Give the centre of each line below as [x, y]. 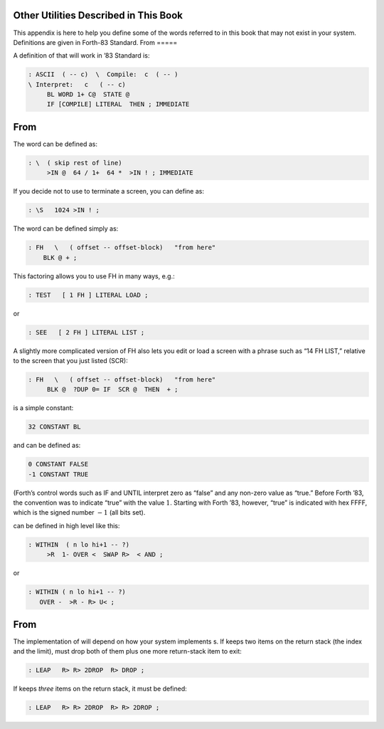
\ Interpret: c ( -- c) [77, 84]
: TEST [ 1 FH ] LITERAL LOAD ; [88, 295]
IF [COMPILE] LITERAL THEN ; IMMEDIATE [118, 104]
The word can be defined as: [55, 144]
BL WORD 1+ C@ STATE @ [88, 95]
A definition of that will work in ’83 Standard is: [81, 56]
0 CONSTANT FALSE [58, 464]
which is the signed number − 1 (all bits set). [79, 513]
